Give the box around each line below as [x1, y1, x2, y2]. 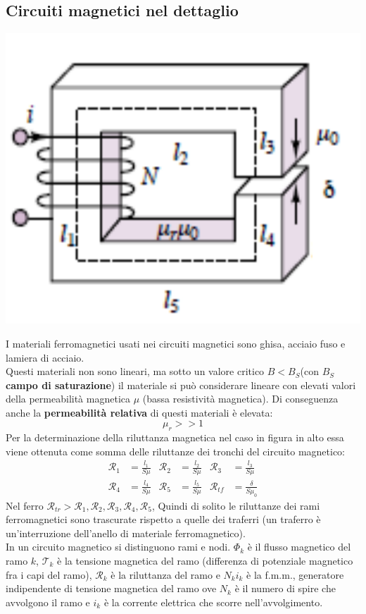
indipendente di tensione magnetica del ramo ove [6, 581, 217, 596]
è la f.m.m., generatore [246, 567, 344, 582]
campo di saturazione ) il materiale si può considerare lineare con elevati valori [6, 377, 356, 392]
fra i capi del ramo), [6, 567, 92, 582]
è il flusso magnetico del [247, 539, 351, 554]
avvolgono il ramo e [6, 594, 90, 609]
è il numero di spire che [234, 581, 336, 596]
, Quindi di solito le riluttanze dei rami [151, 498, 320, 512]
